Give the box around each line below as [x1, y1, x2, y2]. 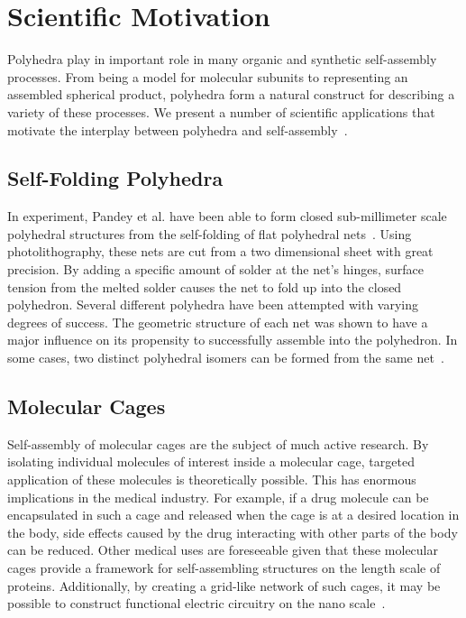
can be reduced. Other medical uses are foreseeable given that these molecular [7, 540, 439, 559]
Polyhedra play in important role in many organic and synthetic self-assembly [7, 50, 437, 69]
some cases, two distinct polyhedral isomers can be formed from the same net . [7, 348, 444, 367]
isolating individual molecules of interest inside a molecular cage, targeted [7, 452, 415, 471]
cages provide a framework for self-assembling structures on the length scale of [7, 558, 441, 576]
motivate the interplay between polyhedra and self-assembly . [7, 120, 348, 139]
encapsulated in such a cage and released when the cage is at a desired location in [7, 505, 460, 524]
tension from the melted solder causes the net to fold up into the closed [7, 277, 402, 296]
